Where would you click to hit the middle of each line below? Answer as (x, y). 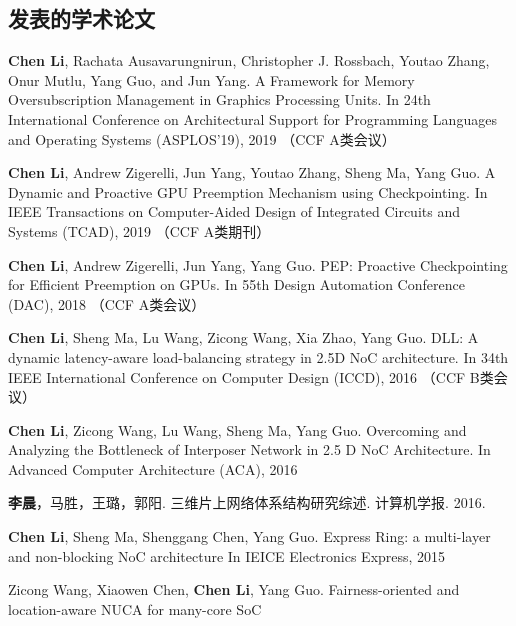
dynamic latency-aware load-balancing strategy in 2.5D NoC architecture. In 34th (258, 356)
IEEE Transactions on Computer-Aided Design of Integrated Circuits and (234, 211)
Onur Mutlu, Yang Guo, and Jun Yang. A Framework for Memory (211, 79)
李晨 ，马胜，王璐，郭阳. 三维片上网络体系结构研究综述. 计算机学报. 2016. (247, 502)
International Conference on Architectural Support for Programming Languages (252, 118)
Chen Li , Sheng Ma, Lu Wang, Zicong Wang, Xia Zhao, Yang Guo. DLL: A (243, 337)
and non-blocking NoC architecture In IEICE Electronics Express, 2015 (227, 555)
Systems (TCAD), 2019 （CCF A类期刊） (139, 230)
